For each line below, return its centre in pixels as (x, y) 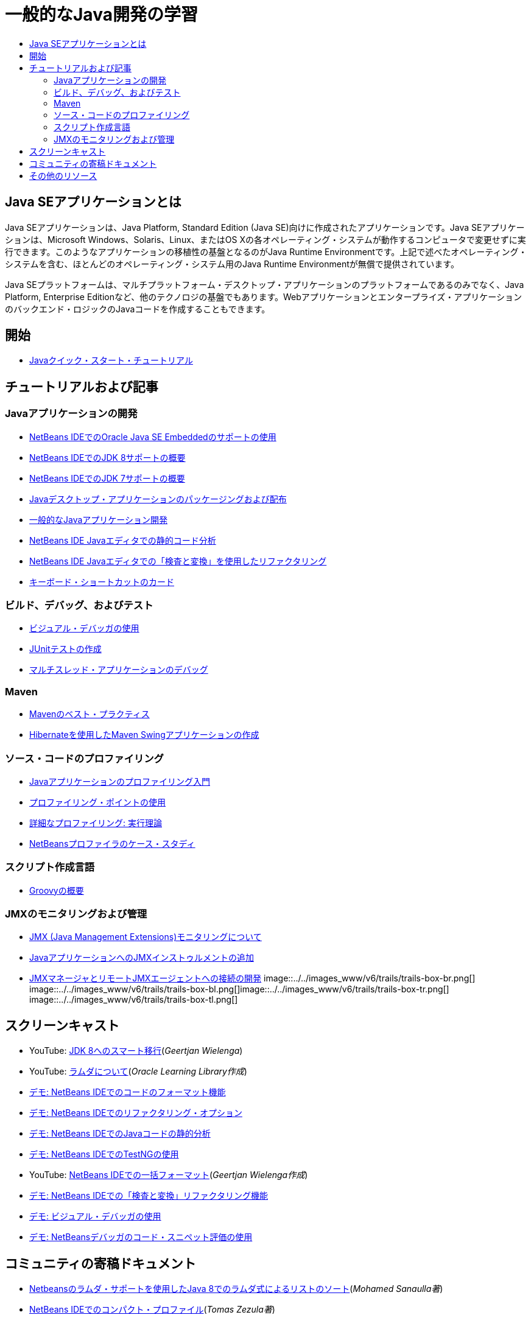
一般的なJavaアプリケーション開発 (99, 519)
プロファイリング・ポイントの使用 (97, 802)
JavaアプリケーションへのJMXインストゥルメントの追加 (142, 958)
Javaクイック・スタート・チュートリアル (111, 360)
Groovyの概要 (57, 890)
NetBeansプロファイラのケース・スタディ (112, 843)
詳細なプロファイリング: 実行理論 (96, 823)
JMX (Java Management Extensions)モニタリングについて (146, 937)
